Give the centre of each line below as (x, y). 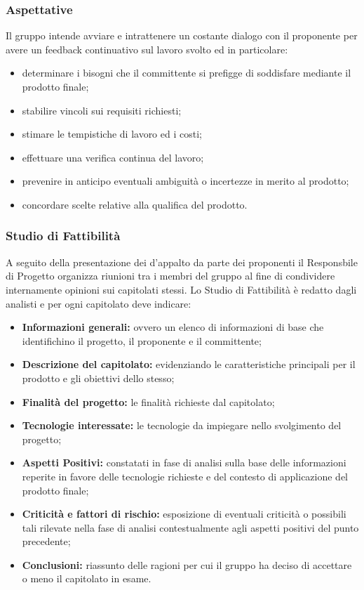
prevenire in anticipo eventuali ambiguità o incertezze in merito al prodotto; (186, 181)
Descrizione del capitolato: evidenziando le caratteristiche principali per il (189, 364)
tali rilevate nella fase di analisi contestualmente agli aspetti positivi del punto (190, 527)
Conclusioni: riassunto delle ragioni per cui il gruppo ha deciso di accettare (187, 564)
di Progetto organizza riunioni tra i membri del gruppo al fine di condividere (170, 276)
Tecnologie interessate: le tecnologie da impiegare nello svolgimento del (182, 425)
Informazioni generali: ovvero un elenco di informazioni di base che (173, 327)
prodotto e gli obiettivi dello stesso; (98, 378)
